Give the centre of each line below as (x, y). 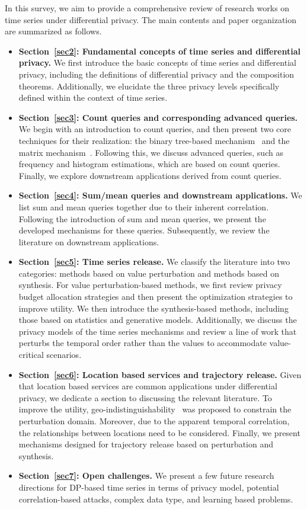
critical (31, 355)
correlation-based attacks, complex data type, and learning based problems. (156, 499)
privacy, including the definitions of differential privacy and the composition (156, 74)
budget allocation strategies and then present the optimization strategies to (156, 297)
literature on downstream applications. (89, 241)
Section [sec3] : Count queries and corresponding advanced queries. (158, 117)
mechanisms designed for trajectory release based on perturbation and (146, 444)
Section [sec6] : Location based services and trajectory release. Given (160, 374)
